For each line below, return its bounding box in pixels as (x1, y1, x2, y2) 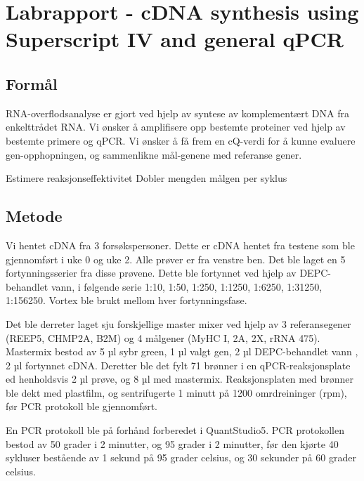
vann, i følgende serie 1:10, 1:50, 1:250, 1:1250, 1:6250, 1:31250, (51, 279, 323, 294)
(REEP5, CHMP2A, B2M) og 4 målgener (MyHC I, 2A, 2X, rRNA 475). (6, 330, 320, 345)
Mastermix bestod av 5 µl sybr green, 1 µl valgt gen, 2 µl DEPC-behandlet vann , (6, 344, 358, 359)
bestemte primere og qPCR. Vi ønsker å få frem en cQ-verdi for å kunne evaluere (6, 133, 356, 147)
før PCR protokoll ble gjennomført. (6, 399, 157, 414)
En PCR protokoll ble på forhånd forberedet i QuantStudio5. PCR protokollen (6, 423, 344, 437)
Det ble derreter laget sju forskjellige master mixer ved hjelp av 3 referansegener (6, 316, 351, 331)
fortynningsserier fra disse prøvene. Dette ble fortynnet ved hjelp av (6, 265, 297, 280)
